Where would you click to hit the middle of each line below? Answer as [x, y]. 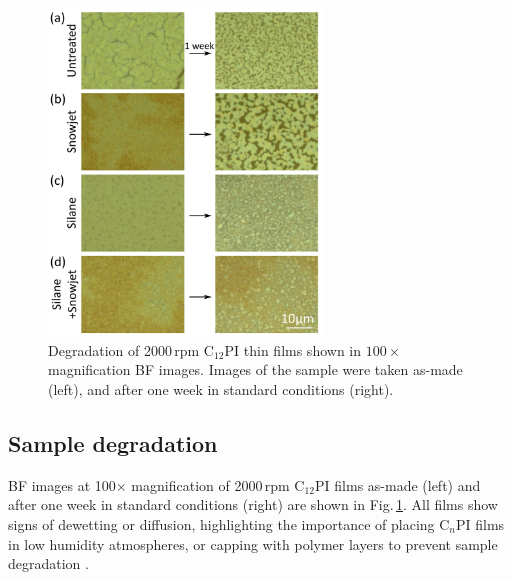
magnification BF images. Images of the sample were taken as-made [255, 369]
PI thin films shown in [293, 349]
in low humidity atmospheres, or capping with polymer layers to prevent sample [253, 543]
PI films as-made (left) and [398, 484]
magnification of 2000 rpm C [218, 484]
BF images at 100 [62, 484]
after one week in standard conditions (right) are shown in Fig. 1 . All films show [253, 504]
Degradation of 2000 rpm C [131, 349]
